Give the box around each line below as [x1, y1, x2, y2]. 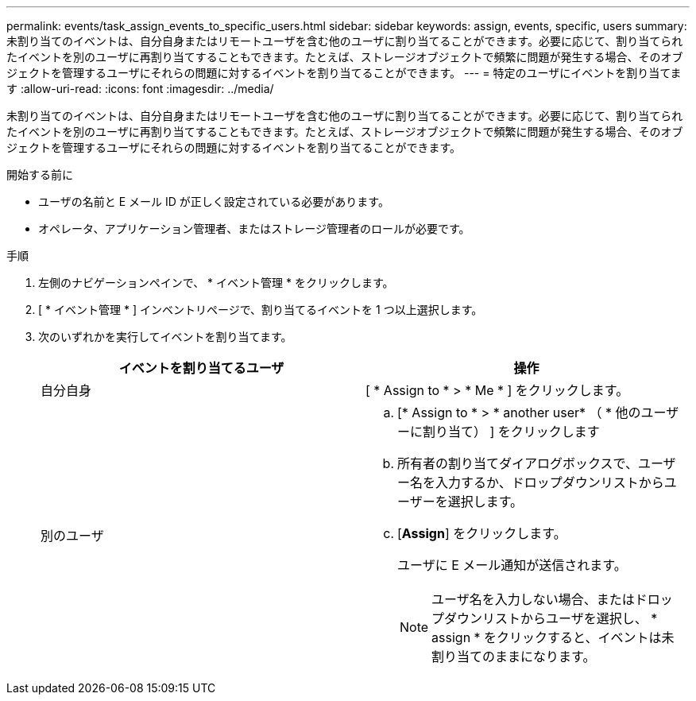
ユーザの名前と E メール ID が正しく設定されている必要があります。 [38, 195, 389, 208]
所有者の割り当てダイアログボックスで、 [397, 455, 638, 471]
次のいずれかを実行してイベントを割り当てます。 [38, 330, 292, 343]
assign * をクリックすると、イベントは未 [431, 629, 675, 645]
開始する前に [6, 168, 73, 181]
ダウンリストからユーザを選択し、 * [444, 610, 658, 626]
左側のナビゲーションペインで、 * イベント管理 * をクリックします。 [38, 276, 394, 289]
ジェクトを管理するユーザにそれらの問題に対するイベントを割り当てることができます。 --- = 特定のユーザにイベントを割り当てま [6, 66, 682, 79]
